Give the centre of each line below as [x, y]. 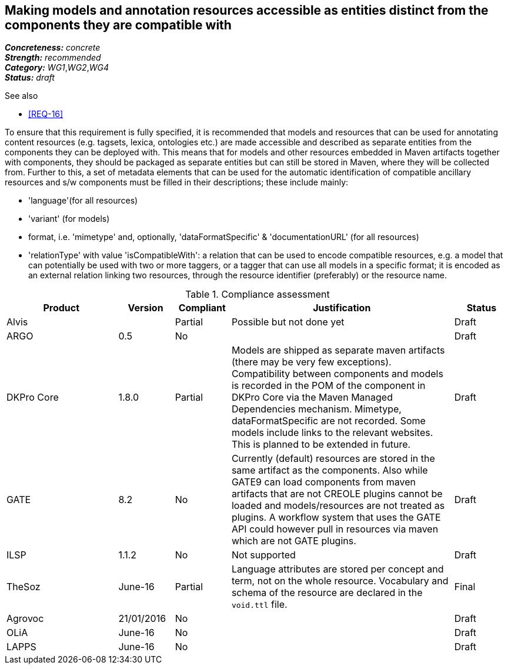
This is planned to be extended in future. [321, 445]
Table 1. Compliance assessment [258, 294]
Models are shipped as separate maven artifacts [338, 350]
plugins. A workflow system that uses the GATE [336, 517]
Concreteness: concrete [53, 48]
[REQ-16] [46, 114]
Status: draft [30, 78]
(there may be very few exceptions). [311, 362]
